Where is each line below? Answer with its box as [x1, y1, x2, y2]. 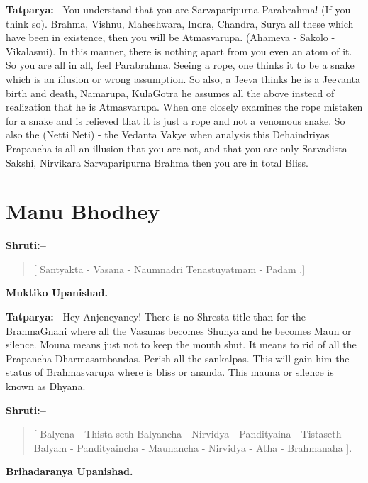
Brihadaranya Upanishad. [6, 464, 133, 479]
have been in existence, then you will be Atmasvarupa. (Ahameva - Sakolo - [6, 30, 335, 45]
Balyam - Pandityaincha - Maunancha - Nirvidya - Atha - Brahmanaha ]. [33, 440, 352, 455]
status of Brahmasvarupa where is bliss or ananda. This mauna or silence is [6, 365, 334, 379]
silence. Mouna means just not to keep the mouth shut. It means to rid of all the [6, 337, 357, 352]
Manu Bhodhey [6, 196, 160, 226]
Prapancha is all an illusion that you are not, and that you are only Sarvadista [6, 140, 347, 155]
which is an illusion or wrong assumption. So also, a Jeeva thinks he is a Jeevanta [6, 71, 360, 86]
